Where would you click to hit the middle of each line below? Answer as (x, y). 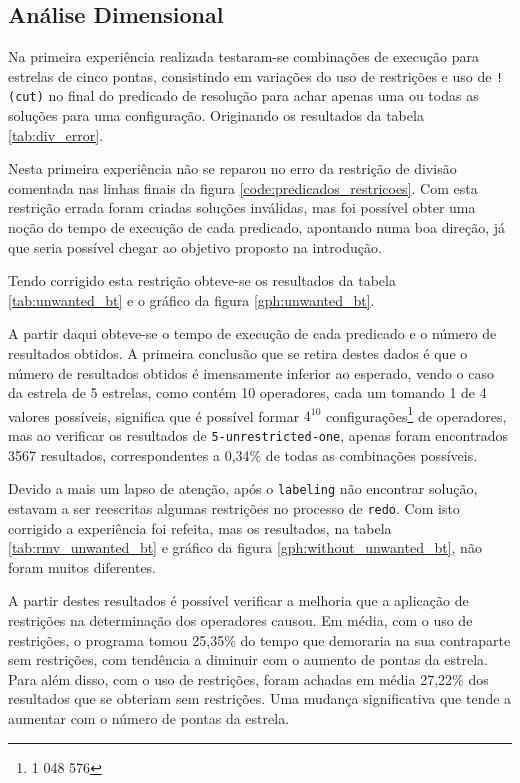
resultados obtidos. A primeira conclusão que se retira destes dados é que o (238, 353)
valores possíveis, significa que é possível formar (154, 415)
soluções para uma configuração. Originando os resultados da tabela (216, 115)
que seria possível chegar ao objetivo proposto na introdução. (195, 246)
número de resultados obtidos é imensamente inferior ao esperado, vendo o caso (251, 372)
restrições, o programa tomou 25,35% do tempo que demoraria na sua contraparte (259, 639)
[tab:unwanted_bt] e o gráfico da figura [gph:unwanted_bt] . (191, 299)
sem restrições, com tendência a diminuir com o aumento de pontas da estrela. (248, 659)
